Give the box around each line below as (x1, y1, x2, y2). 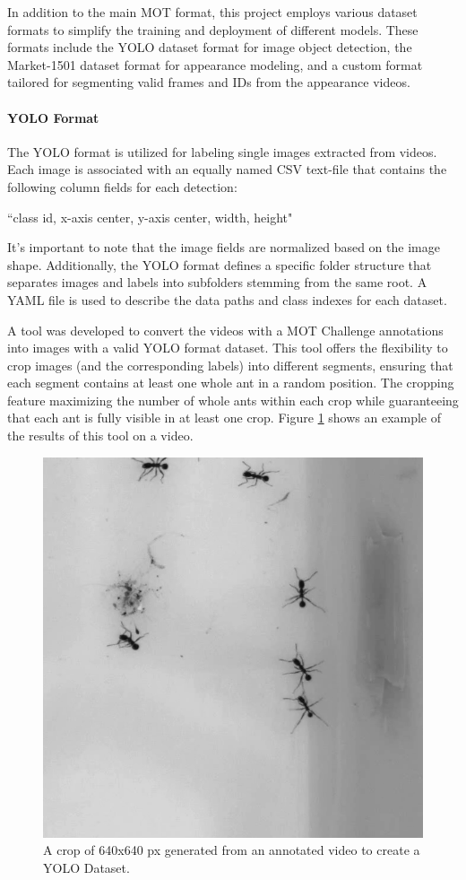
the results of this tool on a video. (7, 426, 194, 445)
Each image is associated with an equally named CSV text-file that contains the (7, 160, 447, 179)
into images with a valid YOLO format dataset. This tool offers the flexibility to (7, 338, 448, 357)
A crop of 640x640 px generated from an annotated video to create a (43, 841, 420, 859)
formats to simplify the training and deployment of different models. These (7, 20, 419, 39)
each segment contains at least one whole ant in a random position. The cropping (7, 373, 454, 392)
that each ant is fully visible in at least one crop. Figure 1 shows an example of (7, 408, 442, 427)
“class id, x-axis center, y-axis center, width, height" (7, 207, 293, 226)
